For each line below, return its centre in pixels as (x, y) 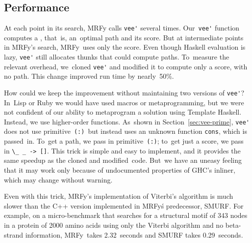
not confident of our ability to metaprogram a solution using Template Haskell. (123, 112)
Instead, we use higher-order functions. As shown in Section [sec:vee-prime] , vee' (127, 121)
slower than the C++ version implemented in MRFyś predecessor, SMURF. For (124, 205)
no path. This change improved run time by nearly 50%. (89, 76)
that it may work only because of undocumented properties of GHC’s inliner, (120, 170)
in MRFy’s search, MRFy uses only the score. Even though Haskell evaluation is (125, 47)
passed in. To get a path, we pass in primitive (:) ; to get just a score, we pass (124, 141)
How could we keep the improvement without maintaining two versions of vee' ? (124, 92)
